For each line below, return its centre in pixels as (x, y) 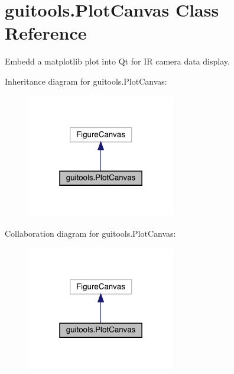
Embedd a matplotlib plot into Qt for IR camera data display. (117, 61)
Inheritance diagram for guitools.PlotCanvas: (86, 81)
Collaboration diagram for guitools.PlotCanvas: (90, 233)
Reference (46, 33)
